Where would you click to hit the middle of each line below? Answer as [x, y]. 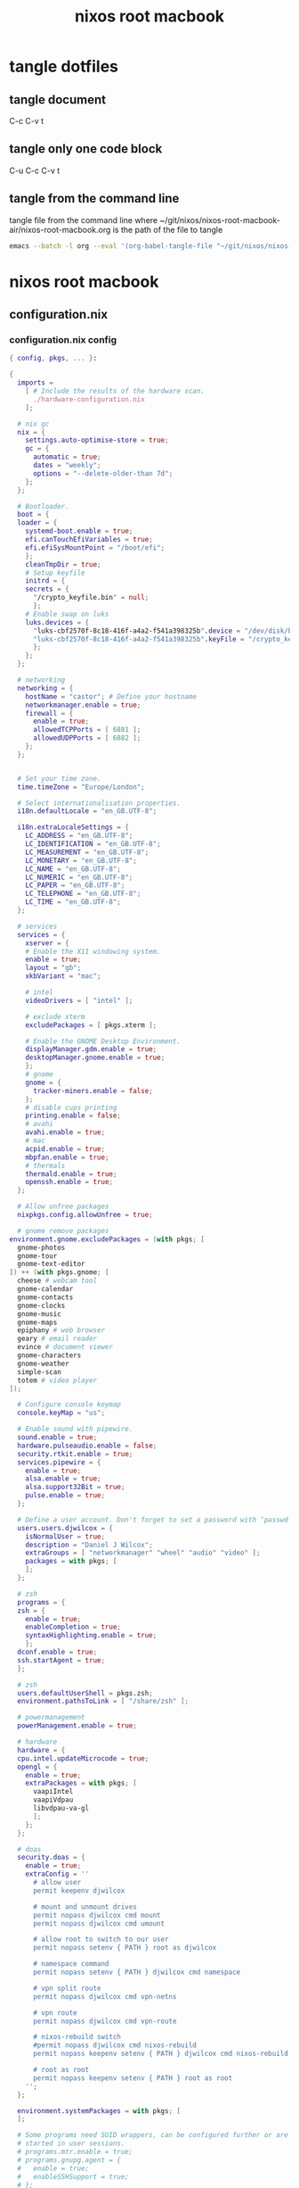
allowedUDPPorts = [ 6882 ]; [87, 738]
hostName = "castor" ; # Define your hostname [111, 696]
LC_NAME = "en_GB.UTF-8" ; [73, 869]
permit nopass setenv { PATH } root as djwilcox [125, 1948]
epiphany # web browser [61, 1330]
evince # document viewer [65, 1347]
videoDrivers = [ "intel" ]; [79, 1000]
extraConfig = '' [57, 1874]
